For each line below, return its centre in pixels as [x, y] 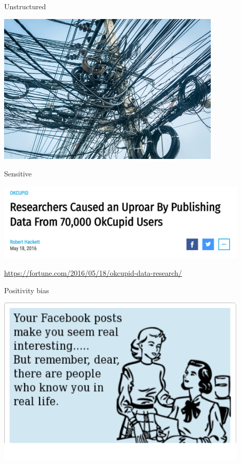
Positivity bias [27, 290]
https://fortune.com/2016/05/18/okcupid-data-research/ [93, 272]
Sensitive [18, 173]
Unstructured [25, 6]
